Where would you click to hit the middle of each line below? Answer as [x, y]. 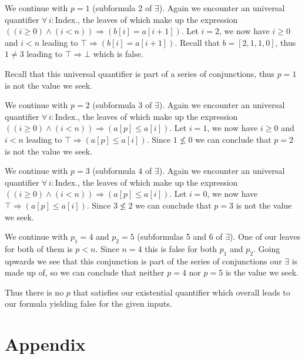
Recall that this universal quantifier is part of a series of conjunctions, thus [140, 73]
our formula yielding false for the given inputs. [88, 303]
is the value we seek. [262, 272]
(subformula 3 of [122, 105]
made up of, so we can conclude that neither [85, 272]
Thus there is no [34, 292]
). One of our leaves [265, 236]
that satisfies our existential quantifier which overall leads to [182, 292]
